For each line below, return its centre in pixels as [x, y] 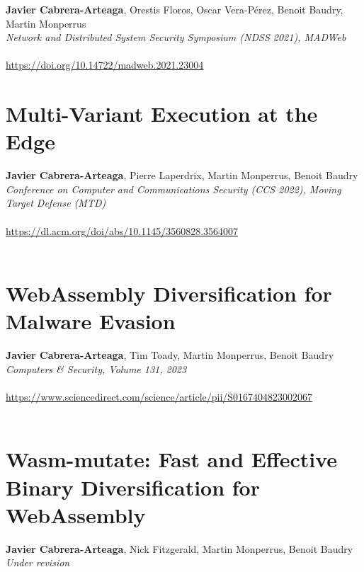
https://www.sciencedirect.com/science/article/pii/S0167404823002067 [159, 396]
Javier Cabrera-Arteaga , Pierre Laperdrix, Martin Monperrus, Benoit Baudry [182, 175]
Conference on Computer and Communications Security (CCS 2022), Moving [174, 189]
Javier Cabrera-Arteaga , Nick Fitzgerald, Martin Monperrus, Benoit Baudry [180, 548]
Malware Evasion [91, 321]
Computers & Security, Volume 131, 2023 [96, 368]
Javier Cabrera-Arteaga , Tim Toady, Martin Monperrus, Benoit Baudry [170, 355]
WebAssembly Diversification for [169, 293]
